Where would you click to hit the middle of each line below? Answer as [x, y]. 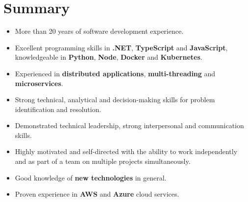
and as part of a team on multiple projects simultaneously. [103, 161]
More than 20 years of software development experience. [99, 31]
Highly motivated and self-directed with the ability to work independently [126, 151]
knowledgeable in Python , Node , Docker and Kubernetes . [109, 57]
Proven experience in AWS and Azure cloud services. [97, 194]
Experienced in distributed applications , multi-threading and [115, 73]
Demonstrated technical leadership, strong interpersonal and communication [129, 125]
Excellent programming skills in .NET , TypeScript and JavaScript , [121, 47]
